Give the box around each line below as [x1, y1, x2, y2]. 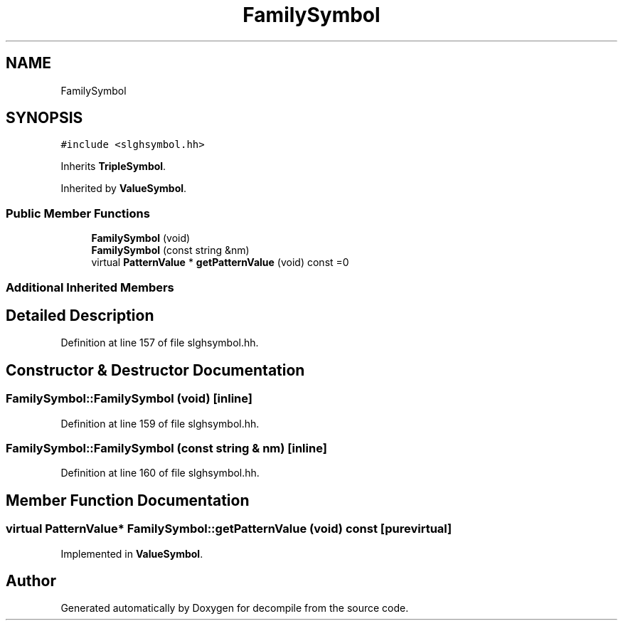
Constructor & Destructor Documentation [6, 361, 305, 379]
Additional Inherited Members [6, 280, 174, 295]
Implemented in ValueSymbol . [60, 547, 203, 560]
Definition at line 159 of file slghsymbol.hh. [60, 417, 260, 430]
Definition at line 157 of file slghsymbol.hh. [60, 336, 259, 349]
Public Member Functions [6, 206, 150, 221]
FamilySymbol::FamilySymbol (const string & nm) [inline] [6, 441, 327, 455]
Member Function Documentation [6, 491, 250, 509]
